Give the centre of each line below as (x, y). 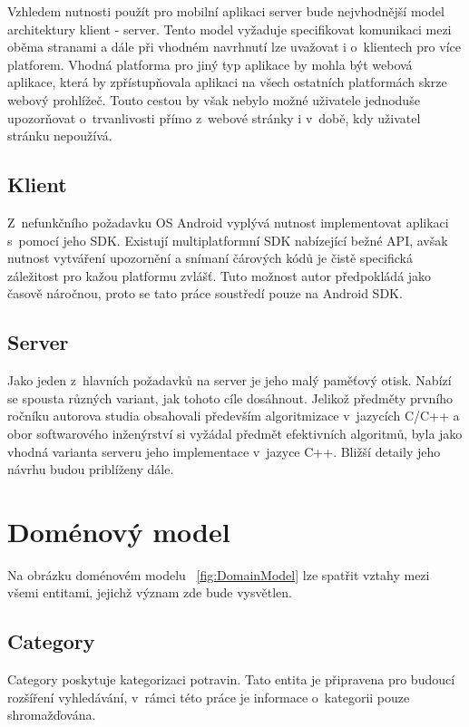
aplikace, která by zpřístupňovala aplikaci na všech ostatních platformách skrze (227, 82)
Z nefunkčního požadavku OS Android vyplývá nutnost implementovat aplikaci (228, 222)
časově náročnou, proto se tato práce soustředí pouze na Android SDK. (205, 293)
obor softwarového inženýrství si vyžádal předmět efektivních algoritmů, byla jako (235, 433)
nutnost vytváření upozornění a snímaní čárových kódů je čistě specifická (210, 258)
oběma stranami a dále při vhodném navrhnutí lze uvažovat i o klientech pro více (234, 47)
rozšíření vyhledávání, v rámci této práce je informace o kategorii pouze (209, 697)
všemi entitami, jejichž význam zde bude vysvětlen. (150, 592)
